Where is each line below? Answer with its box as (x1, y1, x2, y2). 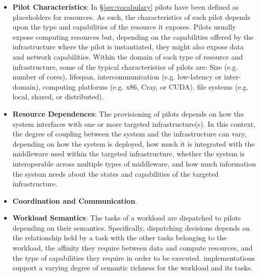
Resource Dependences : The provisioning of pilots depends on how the (12, 108, 244, 119)
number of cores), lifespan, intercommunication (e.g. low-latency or (12, 71, 222, 82)
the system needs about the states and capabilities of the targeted (12, 168, 219, 179)
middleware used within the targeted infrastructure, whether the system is (12, 148, 245, 159)
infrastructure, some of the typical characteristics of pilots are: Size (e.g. (12, 61, 238, 72)
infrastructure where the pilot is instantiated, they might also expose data (12, 41, 244, 52)
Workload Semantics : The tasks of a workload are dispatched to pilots (12, 212, 241, 223)
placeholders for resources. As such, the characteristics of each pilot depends (12, 11, 251, 22)
